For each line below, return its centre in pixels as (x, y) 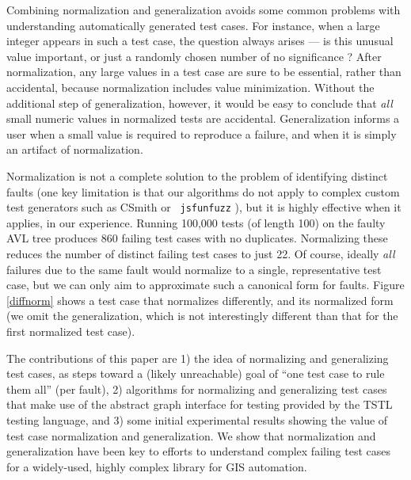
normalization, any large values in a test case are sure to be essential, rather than (204, 72)
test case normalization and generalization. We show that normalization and (191, 435)
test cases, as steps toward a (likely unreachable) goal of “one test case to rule (196, 373)
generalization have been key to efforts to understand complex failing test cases (199, 451)
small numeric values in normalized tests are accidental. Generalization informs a (203, 118)
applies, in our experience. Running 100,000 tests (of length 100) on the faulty (196, 222)
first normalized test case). (71, 331)
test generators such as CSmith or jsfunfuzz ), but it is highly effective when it (204, 207)
